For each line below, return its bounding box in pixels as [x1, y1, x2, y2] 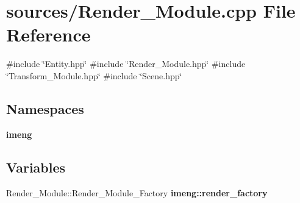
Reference [6, 22, 91, 47]
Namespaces [6, 99, 84, 118]
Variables [6, 157, 66, 176]
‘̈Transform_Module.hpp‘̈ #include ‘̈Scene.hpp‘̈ [6, 69, 182, 82]
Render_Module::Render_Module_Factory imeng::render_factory [6, 186, 268, 199]
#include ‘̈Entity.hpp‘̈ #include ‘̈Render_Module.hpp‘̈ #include [6, 57, 246, 70]
